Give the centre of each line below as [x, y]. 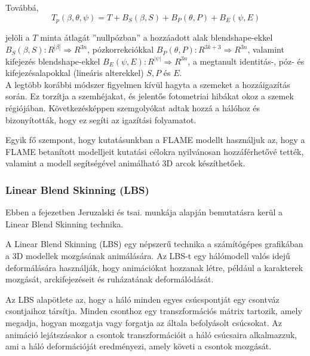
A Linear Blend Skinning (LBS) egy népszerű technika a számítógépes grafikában [154, 244]
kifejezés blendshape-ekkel [53, 61]
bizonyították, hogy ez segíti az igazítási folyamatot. [101, 119]
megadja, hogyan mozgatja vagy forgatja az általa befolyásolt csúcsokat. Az [144, 322]
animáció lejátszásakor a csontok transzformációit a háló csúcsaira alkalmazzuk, [151, 334]
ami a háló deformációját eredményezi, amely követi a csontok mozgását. [139, 346]
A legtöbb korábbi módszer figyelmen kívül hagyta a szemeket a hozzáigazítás [148, 84]
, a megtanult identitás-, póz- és [246, 61]
